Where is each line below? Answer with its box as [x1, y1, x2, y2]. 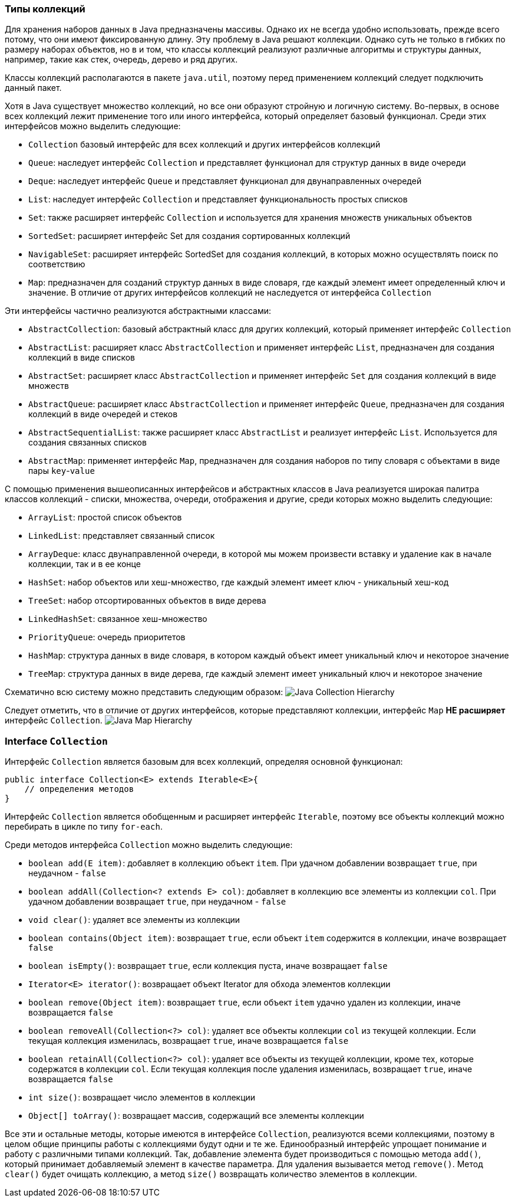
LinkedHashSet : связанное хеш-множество [28, 614, 207, 624]
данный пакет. [5, 83, 62, 93]
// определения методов [24, 784, 134, 794]
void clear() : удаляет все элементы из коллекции [28, 915, 240, 925]
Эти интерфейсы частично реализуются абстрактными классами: [5, 306, 272, 316]
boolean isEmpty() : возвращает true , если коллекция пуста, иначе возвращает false [28, 961, 388, 971]
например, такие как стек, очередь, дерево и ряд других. [5, 54, 238, 65]
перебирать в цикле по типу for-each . [5, 821, 163, 832]
